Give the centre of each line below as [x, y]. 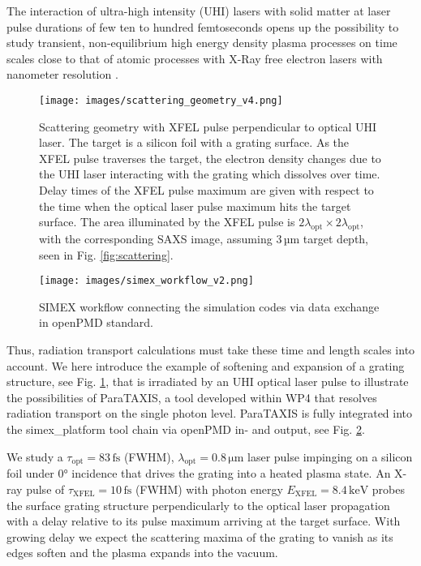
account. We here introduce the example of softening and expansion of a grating [206, 365]
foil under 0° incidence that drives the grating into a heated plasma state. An [199, 473]
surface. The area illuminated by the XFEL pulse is [167, 222]
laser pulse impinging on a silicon [330, 456]
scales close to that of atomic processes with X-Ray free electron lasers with [195, 58]
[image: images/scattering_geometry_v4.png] [161, 100]
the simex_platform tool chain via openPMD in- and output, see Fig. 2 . [186, 429]
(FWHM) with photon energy [209, 489]
